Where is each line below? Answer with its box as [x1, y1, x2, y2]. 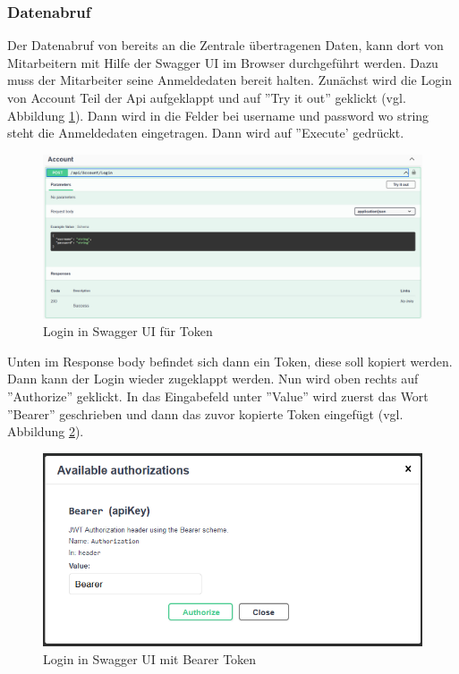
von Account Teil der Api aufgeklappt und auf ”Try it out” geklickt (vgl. [7, 88, 406, 106]
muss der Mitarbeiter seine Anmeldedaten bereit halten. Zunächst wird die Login [7, 71, 452, 89]
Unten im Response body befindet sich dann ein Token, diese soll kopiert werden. [7, 351, 453, 370]
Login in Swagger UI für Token [43, 322, 213, 341]
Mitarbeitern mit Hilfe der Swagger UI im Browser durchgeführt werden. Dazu [7, 53, 438, 72]
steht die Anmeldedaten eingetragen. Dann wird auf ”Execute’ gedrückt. [7, 123, 404, 142]
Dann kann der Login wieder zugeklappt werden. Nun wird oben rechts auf [7, 369, 419, 388]
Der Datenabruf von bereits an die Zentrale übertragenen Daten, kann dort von [7, 36, 444, 55]
